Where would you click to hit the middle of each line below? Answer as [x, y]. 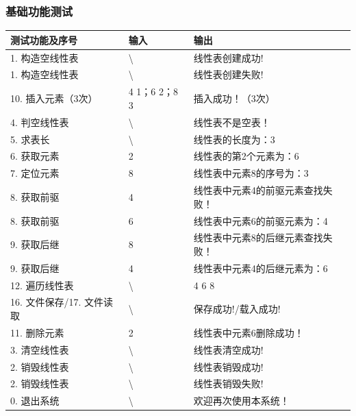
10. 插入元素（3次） [54, 98]
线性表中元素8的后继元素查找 [258, 237]
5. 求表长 [30, 139]
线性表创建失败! [228, 74]
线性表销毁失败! [228, 383]
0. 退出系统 [35, 401]
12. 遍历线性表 [42, 285]
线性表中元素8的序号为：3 [251, 173]
